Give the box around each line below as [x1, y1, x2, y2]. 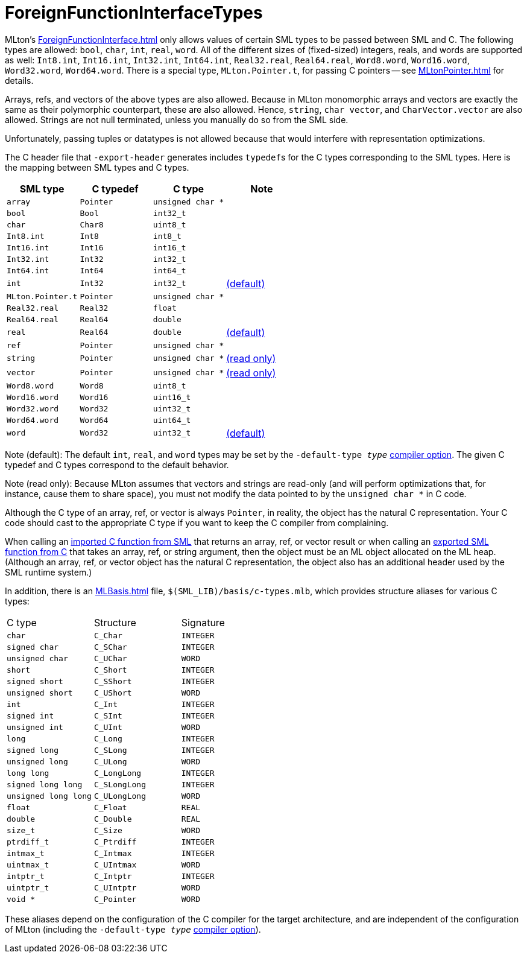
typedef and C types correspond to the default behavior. [5, 459, 229, 470]
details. [5, 75, 34, 86]
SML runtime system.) [5, 566, 92, 577]
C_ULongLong [93, 791, 146, 801]
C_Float [93, 802, 127, 812]
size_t [7, 825, 35, 835]
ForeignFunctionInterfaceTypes [5, 2, 263, 23]
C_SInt [93, 711, 122, 720]
